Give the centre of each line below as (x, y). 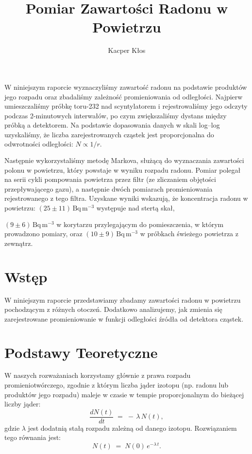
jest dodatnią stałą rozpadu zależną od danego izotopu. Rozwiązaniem (132, 428)
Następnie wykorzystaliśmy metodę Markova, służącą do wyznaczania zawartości (124, 160)
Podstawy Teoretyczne (81, 352)
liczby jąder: (23, 404)
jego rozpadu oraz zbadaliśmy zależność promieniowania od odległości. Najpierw (124, 96)
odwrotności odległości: (39, 144)
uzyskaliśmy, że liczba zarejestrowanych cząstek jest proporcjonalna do (109, 134)
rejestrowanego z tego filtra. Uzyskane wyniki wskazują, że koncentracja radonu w (126, 198)
